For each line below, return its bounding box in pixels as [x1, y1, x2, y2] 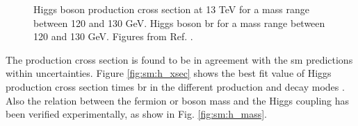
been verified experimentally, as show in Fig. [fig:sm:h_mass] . [6, 107, 267, 121]
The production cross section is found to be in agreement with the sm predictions [6, 52, 353, 66]
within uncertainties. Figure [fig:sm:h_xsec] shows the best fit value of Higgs [6, 66, 332, 80]
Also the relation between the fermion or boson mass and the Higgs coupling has [6, 93, 350, 107]
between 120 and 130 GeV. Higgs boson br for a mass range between [33, 15, 325, 30]
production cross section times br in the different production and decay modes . [6, 79, 345, 93]
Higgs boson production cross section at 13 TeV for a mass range [33, 2, 309, 16]
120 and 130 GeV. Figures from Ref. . [33, 29, 193, 44]
